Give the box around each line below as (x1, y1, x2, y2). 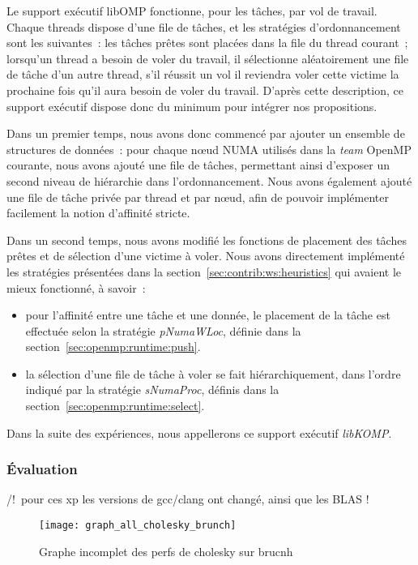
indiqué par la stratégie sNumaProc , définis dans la (25, 381, 279, 398)
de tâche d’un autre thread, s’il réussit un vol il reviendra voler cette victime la (6, 66, 399, 83)
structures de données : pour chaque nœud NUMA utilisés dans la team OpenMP (6, 140, 412, 157)
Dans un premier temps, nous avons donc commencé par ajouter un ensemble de (6, 125, 405, 142)
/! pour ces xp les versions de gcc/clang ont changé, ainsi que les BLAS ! (6, 490, 369, 507)
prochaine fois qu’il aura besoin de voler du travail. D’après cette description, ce (6, 81, 403, 98)
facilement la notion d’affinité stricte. (6, 204, 190, 221)
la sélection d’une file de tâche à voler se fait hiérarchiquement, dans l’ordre (25, 365, 401, 382)
